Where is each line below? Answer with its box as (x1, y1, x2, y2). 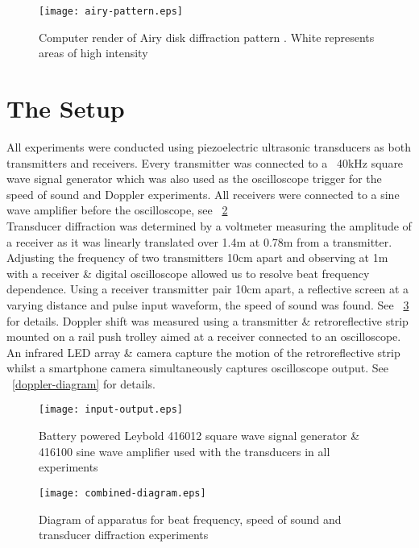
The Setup (6, 92, 125, 125)
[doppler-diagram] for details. (12, 375, 156, 392)
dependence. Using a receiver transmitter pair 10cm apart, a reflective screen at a (6, 280, 409, 297)
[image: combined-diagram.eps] (39, 487, 206, 499)
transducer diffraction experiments (39, 526, 209, 543)
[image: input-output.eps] (39, 404, 183, 416)
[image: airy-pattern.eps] (39, 6, 183, 17)
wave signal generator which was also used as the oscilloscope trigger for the (6, 170, 382, 187)
